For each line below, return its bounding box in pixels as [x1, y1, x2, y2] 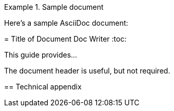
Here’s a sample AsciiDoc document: [4, 18, 128, 27]
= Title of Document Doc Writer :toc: [4, 34, 127, 43]
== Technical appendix [4, 82, 82, 91]
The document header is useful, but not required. [4, 66, 170, 75]
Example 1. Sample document [4, 3, 104, 11]
